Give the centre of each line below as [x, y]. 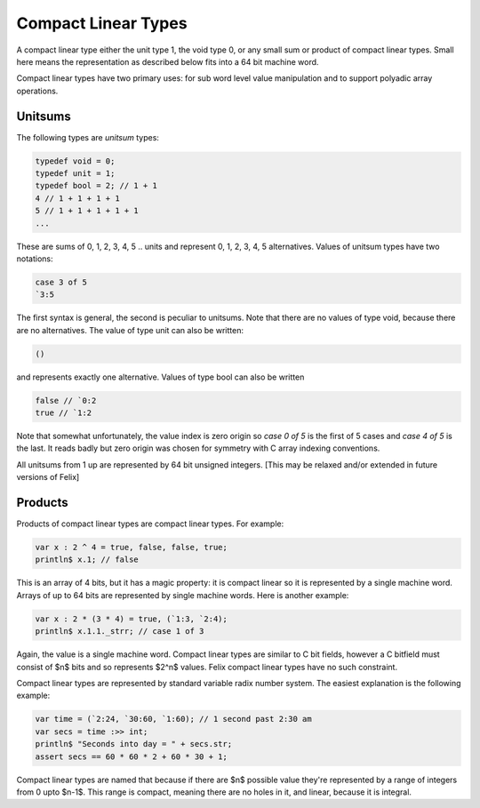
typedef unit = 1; [75, 173]
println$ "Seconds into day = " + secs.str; [134, 744]
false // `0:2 [66, 400]
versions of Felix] [48, 477]
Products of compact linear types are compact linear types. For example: [150, 524]
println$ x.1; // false [87, 560]
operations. [37, 91]
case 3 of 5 [61, 282]
